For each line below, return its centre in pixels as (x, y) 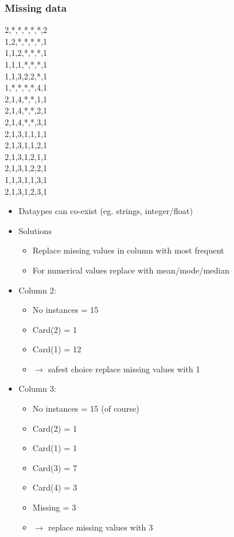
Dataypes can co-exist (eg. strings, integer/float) (106, 211)
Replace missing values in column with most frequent (128, 250)
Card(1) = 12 (57, 349)
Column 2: (37, 290)
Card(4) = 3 (55, 487)
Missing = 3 (54, 507)
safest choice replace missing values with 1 (124, 368)
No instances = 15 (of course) (86, 408)
